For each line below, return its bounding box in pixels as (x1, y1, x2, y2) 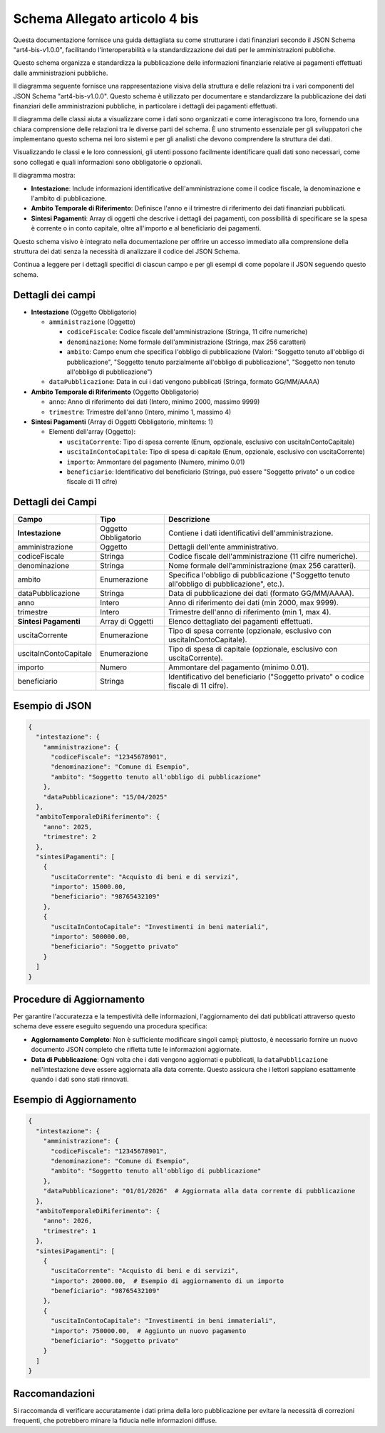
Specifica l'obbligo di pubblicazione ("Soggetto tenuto (168, 570, 351, 580)
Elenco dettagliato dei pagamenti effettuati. (168, 617, 313, 627)
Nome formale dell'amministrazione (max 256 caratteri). (168, 561, 356, 571)
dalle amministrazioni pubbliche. (13, 69, 108, 77)
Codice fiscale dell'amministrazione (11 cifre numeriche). (168, 552, 358, 562)
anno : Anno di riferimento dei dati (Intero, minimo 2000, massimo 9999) (48, 398, 260, 406)
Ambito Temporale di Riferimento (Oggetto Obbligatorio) (31, 388, 200, 396)
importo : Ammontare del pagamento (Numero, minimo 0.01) (66, 457, 245, 466)
